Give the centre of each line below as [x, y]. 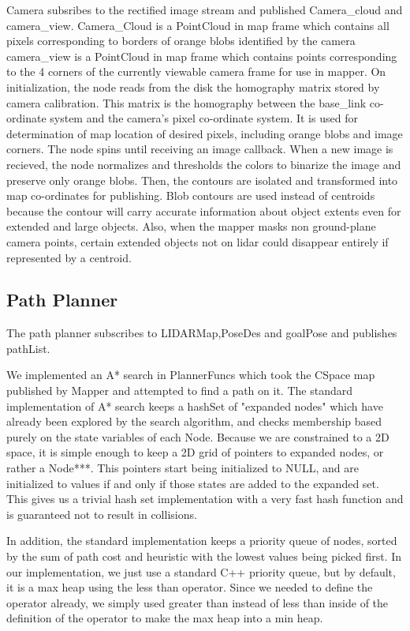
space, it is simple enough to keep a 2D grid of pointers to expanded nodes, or [195, 452]
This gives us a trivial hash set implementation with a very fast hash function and [205, 499]
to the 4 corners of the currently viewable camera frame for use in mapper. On [196, 71]
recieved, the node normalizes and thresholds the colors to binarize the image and [204, 164]
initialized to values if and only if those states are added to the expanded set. [193, 483]
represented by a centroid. [69, 257]
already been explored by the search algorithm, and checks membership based [194, 421]
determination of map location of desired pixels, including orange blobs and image [205, 133]
